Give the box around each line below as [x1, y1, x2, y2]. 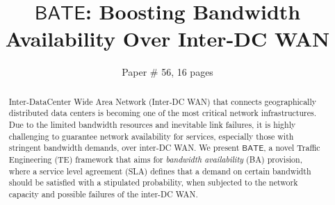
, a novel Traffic [263, 142, 320, 154]
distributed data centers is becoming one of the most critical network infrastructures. [8, 107, 317, 119]
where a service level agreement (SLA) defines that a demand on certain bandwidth [8, 165, 311, 177]
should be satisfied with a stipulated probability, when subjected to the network [8, 177, 298, 188]
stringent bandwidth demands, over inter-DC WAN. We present [8, 142, 240, 154]
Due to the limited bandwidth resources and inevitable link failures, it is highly [8, 119, 296, 131]
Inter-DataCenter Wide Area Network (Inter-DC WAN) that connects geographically [8, 95, 316, 107]
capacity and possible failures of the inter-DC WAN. [8, 188, 198, 199]
